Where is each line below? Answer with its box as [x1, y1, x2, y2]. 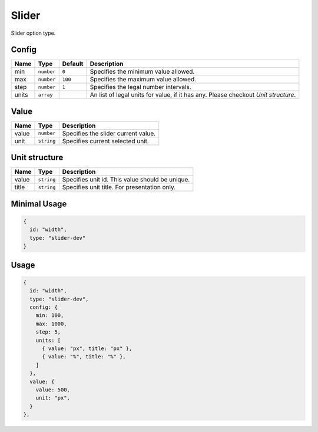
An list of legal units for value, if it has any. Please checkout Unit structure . [90, 91, 296, 99]
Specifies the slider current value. [62, 129, 156, 137]
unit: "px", [35, 395, 71, 401]
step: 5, [35, 329, 61, 335]
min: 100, [35, 312, 64, 319]
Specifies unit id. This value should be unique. [62, 176, 190, 184]
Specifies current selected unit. [62, 137, 150, 145]
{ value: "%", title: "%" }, [42, 354, 126, 360]
